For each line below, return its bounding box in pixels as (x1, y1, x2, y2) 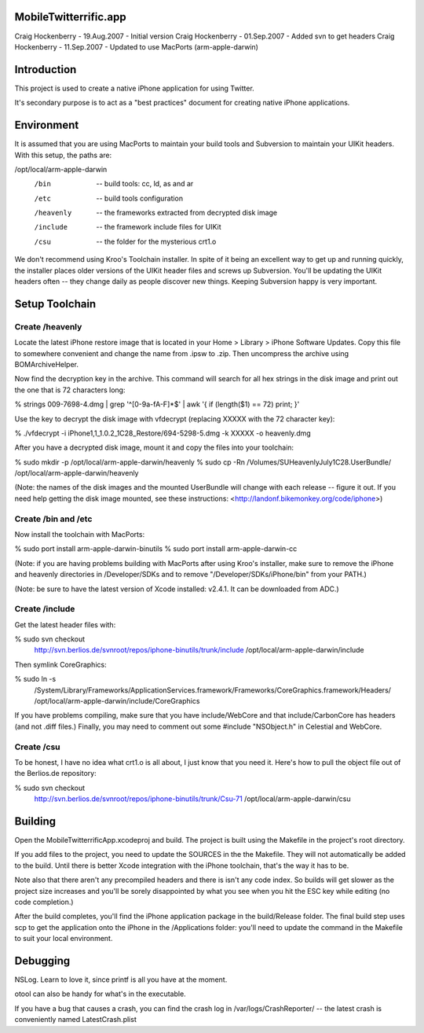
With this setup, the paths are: (14, 150, 112, 160)
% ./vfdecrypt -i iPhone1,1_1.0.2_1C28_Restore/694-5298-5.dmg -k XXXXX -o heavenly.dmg (14, 428, 312, 438)
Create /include (14, 604, 75, 615)
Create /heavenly (14, 321, 82, 332)
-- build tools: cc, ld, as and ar (96, 179, 194, 189)
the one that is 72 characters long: (14, 385, 126, 395)
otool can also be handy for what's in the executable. (14, 989, 186, 998)
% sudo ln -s (14, 675, 57, 684)
